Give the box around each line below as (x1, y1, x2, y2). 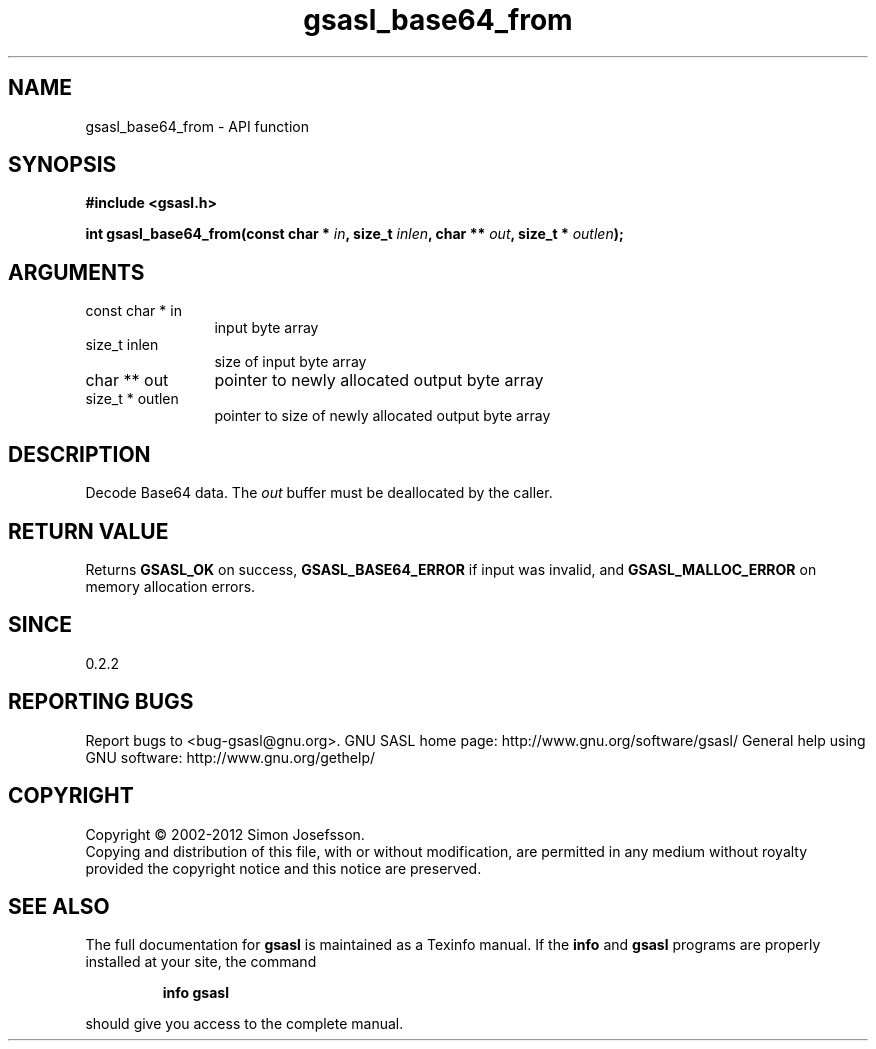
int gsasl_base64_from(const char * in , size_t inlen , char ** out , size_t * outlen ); (85, 225, 624, 243)
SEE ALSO (8, 893, 110, 919)
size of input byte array (214, 353, 367, 371)
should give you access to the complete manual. (85, 1015, 404, 1033)
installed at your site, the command (85, 953, 317, 971)
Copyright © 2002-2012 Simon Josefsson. (85, 825, 365, 843)
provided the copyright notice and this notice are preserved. (85, 859, 482, 877)
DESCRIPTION (8, 441, 151, 467)
